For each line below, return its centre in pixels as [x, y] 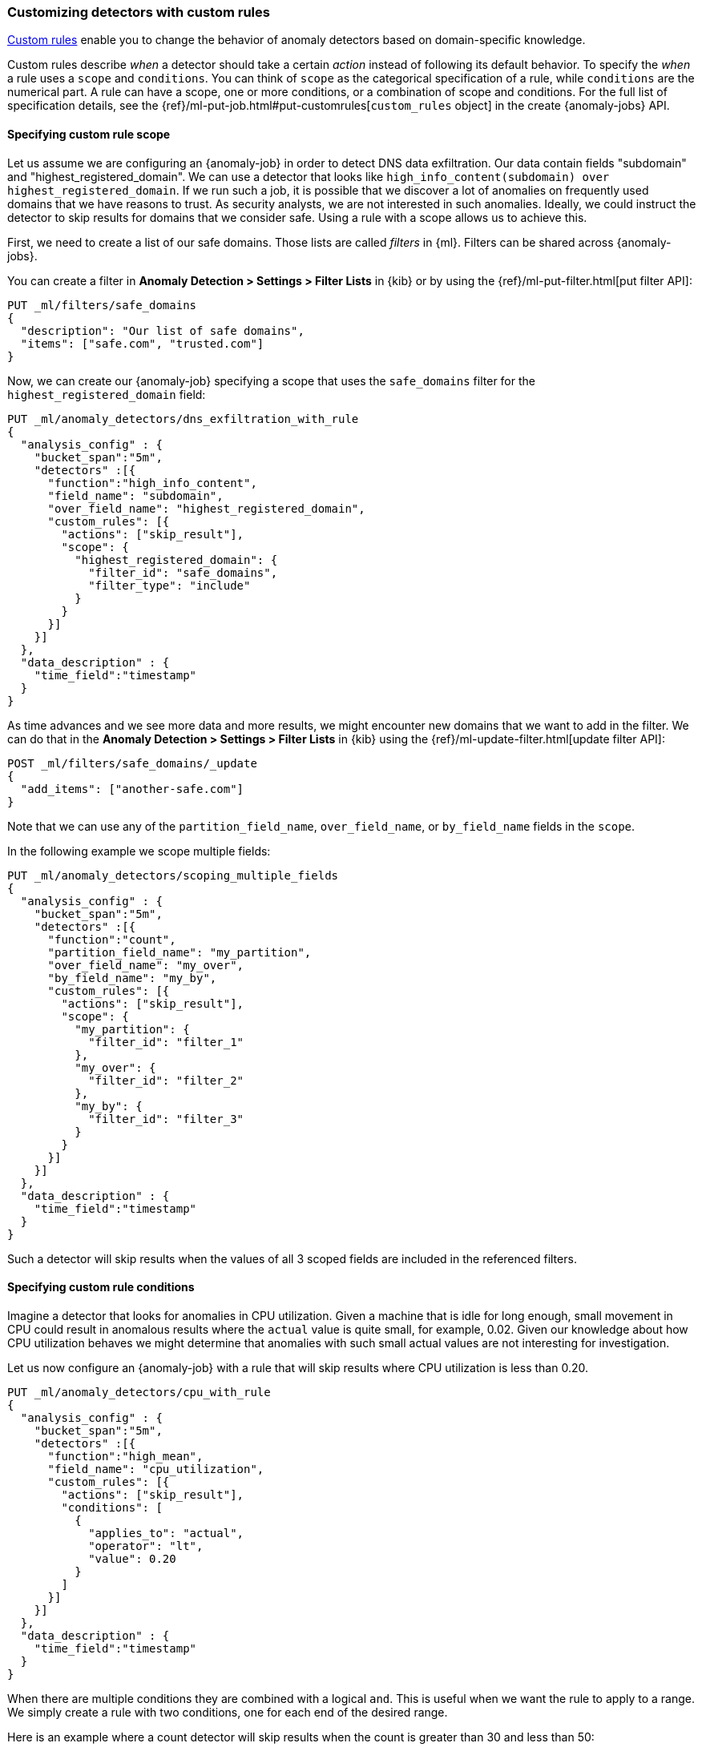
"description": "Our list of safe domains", [162, 330]
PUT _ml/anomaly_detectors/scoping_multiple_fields [173, 875]
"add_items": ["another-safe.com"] [132, 789]
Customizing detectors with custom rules [139, 12]
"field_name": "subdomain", [135, 495]
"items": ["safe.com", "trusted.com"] [142, 343]
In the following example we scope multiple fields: [139, 851]
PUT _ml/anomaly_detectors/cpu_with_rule [139, 1392]
